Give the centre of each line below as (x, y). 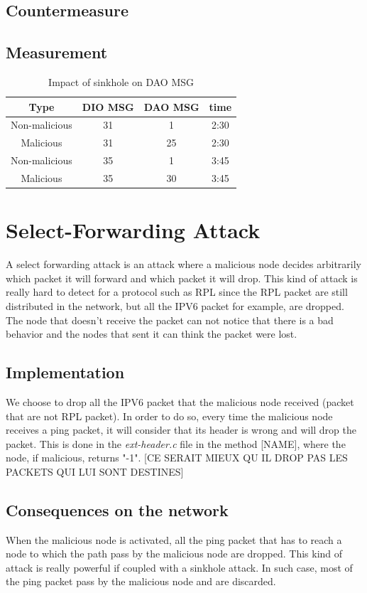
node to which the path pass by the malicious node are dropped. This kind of (174, 554)
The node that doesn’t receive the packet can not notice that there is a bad (170, 320)
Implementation (65, 372)
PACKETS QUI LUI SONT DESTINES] (95, 471)
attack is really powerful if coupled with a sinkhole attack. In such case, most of (179, 567)
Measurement (57, 52)
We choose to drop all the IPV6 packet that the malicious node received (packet (180, 401)
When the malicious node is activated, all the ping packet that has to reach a (174, 539)
